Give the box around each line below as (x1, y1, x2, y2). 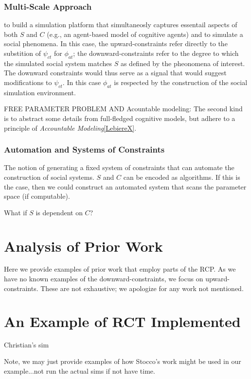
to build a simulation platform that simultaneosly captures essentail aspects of (4, 19, 237, 30)
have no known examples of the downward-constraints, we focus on (4, 274, 203, 284)
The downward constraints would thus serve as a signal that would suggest (4, 68, 227, 78)
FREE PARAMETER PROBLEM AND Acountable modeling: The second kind (4, 103, 243, 114)
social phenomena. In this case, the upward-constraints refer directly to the (4, 38, 228, 49)
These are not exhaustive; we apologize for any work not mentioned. (40, 283, 244, 293)
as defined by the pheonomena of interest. (120, 58, 245, 68)
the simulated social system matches (4, 58, 112, 68)
